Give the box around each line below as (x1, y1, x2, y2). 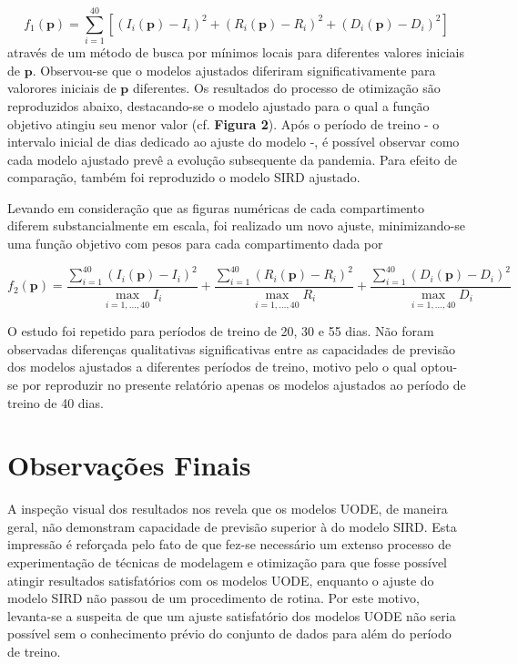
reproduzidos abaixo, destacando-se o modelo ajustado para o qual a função (7, 96, 430, 115)
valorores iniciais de (7, 78, 117, 97)
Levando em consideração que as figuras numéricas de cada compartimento (7, 198, 424, 217)
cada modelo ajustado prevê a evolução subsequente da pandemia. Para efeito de (7, 149, 457, 169)
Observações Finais (7, 446, 251, 484)
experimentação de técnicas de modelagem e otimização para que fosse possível (7, 553, 447, 572)
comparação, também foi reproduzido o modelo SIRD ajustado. (7, 168, 361, 187)
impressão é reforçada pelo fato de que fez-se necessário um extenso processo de (7, 535, 452, 554)
